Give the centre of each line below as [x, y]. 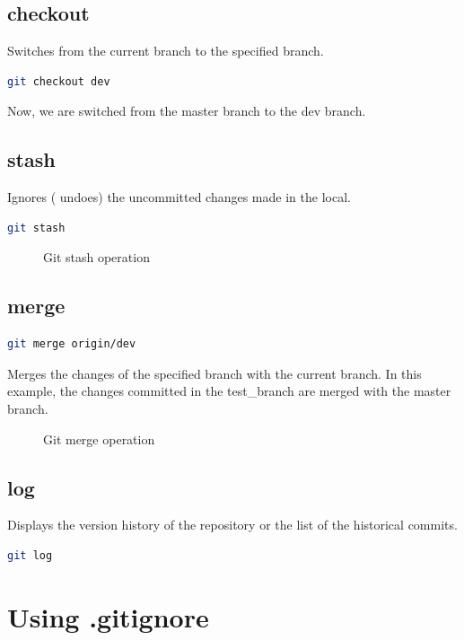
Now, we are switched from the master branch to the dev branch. [187, 111]
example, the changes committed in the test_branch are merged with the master [229, 391]
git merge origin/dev [72, 344]
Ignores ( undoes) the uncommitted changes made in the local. [179, 197]
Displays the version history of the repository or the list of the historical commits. [232, 525]
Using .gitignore [108, 616]
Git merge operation [99, 438]
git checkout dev [59, 81]
